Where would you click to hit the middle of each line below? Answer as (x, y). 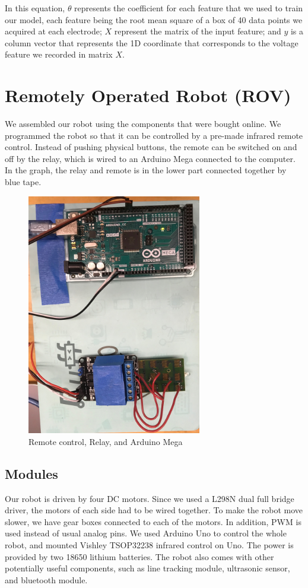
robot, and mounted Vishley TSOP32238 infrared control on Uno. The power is (149, 545)
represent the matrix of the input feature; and (198, 31)
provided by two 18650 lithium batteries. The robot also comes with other (139, 556)
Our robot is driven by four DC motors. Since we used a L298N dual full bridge (150, 498)
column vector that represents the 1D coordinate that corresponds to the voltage (152, 42)
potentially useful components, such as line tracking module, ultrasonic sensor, (147, 568)
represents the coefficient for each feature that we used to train (189, 8)
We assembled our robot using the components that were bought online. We (143, 124)
